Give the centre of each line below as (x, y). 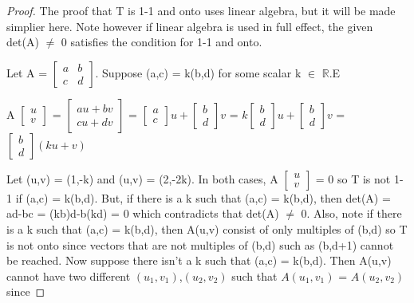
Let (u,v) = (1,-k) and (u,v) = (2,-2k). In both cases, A (142, 178)
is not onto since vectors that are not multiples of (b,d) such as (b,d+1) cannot (200, 244)
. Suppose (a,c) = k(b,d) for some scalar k (198, 72)
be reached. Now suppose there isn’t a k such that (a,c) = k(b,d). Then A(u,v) (199, 260)
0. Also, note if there (351, 213)
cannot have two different (69, 275)
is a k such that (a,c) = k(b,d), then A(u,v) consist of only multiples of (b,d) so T (207, 228)
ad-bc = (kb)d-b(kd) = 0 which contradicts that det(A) (143, 213)
